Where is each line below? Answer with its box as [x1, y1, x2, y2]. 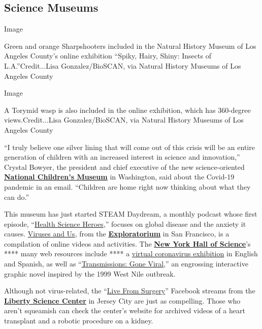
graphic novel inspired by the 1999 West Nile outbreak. [4, 268, 176, 279]
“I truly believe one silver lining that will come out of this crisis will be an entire [4, 141, 255, 152]
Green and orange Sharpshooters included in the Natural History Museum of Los [4, 40, 256, 51]
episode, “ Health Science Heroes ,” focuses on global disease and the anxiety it [4, 218, 246, 229]
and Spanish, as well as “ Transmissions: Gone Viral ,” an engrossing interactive [4, 258, 248, 269]
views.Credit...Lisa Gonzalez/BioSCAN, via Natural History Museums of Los [4, 114, 244, 125]
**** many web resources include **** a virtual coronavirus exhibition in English [4, 248, 258, 259]
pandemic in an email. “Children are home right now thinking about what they [4, 181, 251, 192]
